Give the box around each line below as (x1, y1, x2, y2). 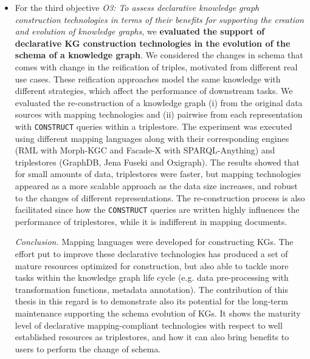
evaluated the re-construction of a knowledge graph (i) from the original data (15, 96, 303, 109)
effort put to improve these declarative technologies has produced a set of (15, 247, 288, 260)
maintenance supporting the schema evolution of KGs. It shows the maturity (15, 306, 301, 319)
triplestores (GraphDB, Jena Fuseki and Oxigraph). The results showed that (15, 155, 300, 168)
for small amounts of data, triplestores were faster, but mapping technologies (15, 167, 301, 180)
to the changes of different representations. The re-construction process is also (15, 191, 305, 204)
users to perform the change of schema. (15, 342, 161, 355)
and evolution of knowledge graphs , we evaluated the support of (15, 25, 265, 38)
